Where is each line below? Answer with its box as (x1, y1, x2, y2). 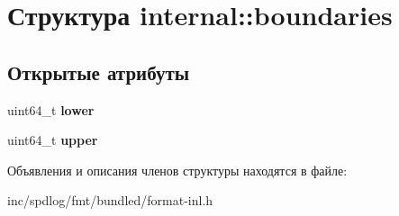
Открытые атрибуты (7, 58, 190, 85)
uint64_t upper (7, 130, 98, 149)
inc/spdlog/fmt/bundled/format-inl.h (7, 191, 213, 210)
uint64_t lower (7, 100, 95, 119)
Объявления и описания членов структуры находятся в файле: (7, 160, 348, 179)
